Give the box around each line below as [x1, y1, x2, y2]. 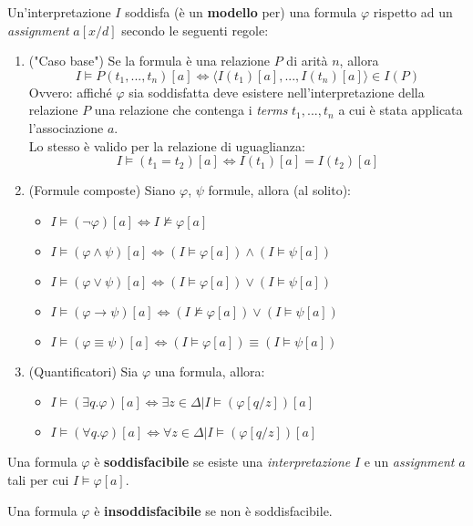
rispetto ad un [373, 3, 453, 21]
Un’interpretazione [7, 3, 111, 21]
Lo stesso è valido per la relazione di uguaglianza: [28, 136, 305, 155]
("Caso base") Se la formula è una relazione [28, 51, 271, 70]
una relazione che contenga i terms [94, 100, 288, 119]
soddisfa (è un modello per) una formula [125, 3, 357, 21]
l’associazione [28, 118, 104, 137]
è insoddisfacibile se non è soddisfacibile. [94, 500, 333, 520]
